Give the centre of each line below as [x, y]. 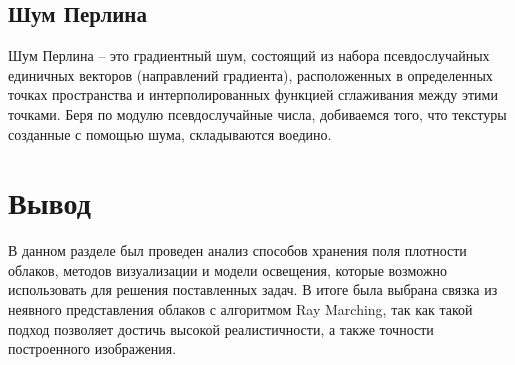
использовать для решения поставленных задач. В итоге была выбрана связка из [253, 289]
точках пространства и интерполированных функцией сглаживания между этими [253, 94]
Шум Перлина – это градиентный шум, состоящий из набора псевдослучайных [249, 55]
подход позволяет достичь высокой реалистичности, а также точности [221, 328]
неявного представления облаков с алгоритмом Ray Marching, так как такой [240, 309]
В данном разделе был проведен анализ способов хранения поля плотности [237, 250]
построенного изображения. [92, 348]
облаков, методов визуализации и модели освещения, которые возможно [228, 269]
